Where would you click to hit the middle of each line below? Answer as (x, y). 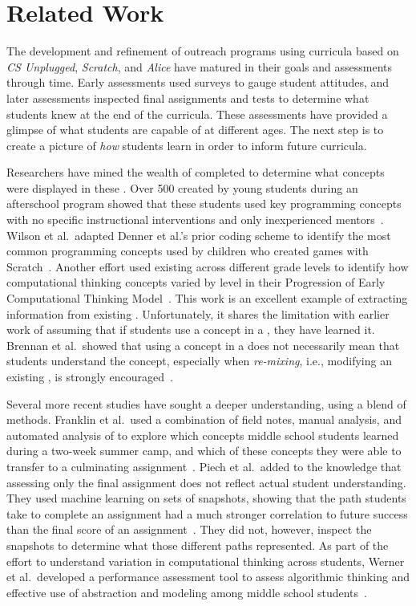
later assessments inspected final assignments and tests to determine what (188, 98)
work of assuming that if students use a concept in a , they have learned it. (191, 329)
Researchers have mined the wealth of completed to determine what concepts (196, 172)
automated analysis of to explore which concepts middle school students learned (203, 435)
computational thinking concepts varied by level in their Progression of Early (196, 282)
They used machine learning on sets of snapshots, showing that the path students (206, 498)
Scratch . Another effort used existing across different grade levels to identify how (208, 266)
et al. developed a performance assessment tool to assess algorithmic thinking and (208, 577)
